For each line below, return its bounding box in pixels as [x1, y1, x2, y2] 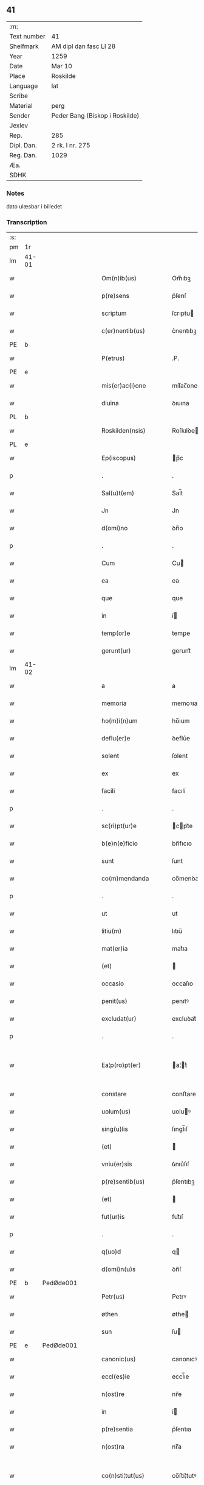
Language [9, 82, 38, 90]
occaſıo [172, 979, 193, 988]
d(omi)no [101, 524, 128, 533]
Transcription [6, 218, 47, 227]
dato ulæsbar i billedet [6, 203, 63, 210]
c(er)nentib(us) [101, 327, 146, 335]
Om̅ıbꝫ [172, 274, 191, 283]
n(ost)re [101, 1390, 124, 1398]
